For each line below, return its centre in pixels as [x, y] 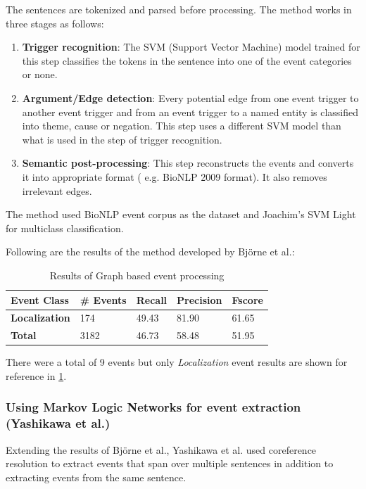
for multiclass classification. [65, 228]
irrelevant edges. [57, 190]
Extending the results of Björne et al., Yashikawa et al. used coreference [161, 449]
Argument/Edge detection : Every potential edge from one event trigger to [190, 97]
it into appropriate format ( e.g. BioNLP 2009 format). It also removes [175, 176]
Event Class [40, 299]
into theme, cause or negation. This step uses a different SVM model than [182, 126]
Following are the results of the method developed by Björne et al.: [150, 252]
